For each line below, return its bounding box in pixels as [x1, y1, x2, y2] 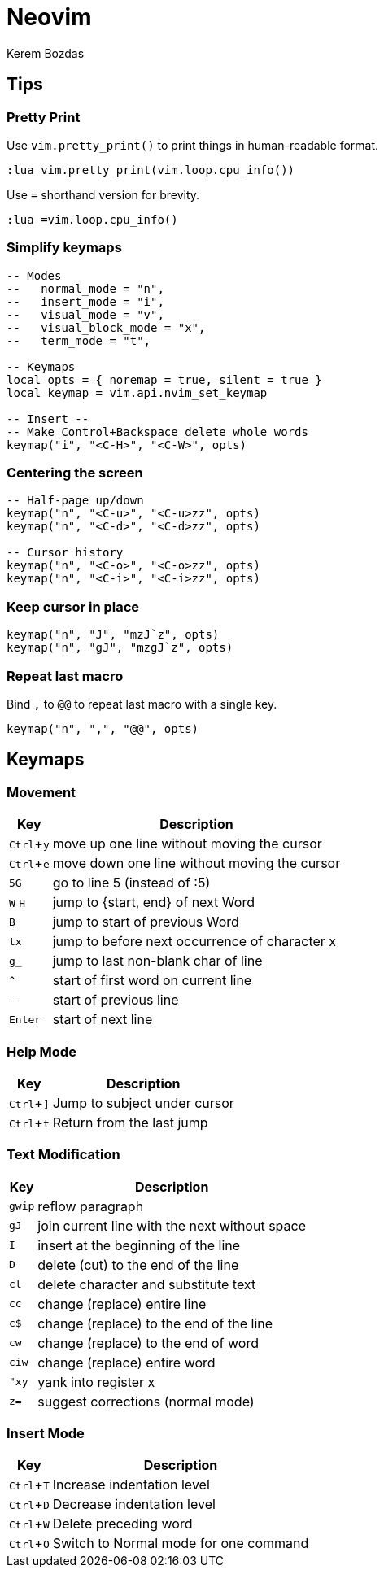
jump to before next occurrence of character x [52, 933, 337, 950]
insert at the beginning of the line [37, 1236, 241, 1254]
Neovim [7, 3, 92, 31]
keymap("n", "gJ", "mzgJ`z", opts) [7, 641, 233, 655]
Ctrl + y [9, 835, 50, 852]
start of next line [52, 1011, 153, 1028]
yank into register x [37, 1373, 155, 1390]
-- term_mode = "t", [7, 334, 151, 347]
